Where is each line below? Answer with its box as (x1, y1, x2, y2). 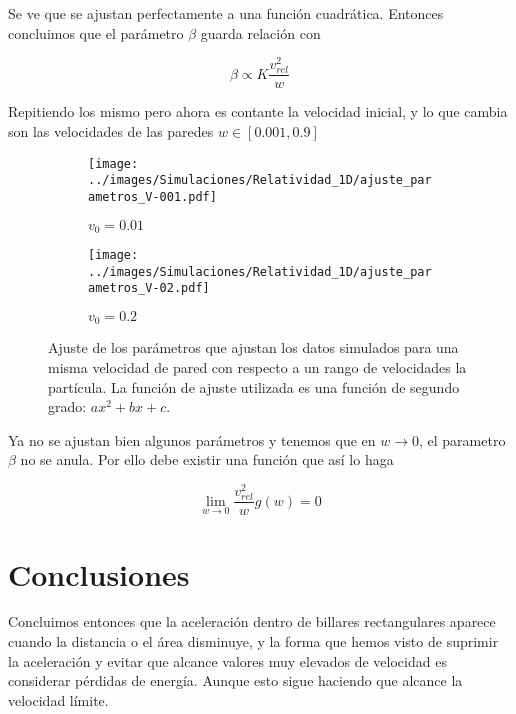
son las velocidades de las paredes (8, 121, 214, 142)
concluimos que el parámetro (8, 22, 184, 43)
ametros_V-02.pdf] (88, 281, 210, 296)
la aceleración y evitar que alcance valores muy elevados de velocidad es (8, 650, 447, 671)
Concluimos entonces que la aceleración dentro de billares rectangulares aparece (8, 611, 496, 632)
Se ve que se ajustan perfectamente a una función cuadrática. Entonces (8, 3, 444, 23)
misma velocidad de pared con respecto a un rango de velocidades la (48, 357, 467, 378)
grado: (48, 396, 87, 417)
